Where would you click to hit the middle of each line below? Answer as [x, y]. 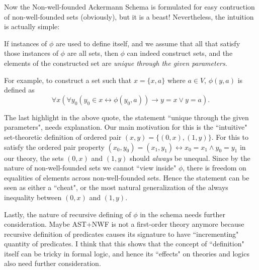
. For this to [230, 137]
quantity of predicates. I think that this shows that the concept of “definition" [124, 244]
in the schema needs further [183, 214]
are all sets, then [93, 53]
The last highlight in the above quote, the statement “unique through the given [126, 117]
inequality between [33, 197]
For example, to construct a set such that [68, 80]
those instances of [31, 53]
